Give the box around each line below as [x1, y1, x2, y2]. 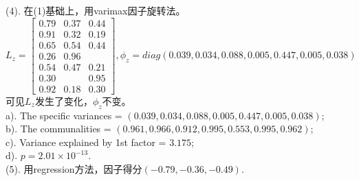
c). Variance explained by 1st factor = [6, 134, 166, 149]
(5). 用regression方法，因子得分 [6, 161, 142, 176]
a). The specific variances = [6, 108, 122, 122]
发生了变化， [34, 93, 93, 108]
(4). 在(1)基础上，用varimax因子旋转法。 [6, 3, 186, 17]
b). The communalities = [6, 121, 111, 136]
